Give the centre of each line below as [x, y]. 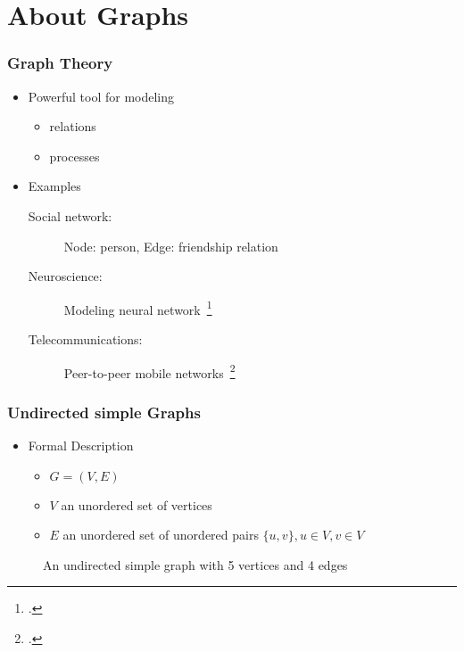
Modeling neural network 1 [138, 308]
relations [73, 126]
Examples [54, 186]
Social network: [70, 215]
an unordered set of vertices [137, 504]
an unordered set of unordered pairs [161, 535]
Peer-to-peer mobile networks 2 [149, 371]
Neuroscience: [65, 276]
